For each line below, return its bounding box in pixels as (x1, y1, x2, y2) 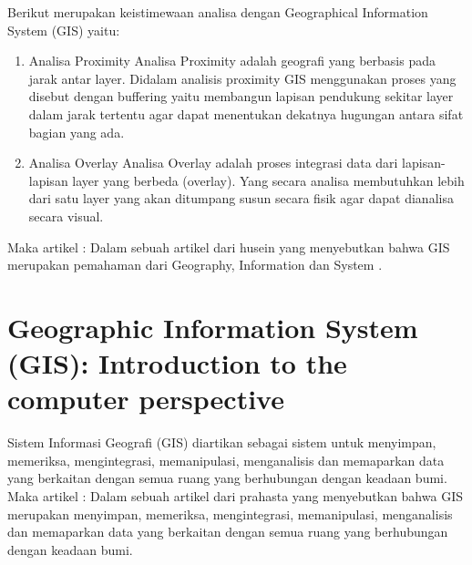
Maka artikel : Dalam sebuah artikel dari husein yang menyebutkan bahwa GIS (7, 237, 450, 256)
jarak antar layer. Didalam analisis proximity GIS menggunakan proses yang (28, 68, 457, 87)
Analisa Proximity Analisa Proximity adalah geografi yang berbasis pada (28, 51, 436, 70)
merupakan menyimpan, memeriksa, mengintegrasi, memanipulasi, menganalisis (7, 504, 453, 523)
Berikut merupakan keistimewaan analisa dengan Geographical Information (7, 3, 428, 21)
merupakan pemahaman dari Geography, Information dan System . (7, 255, 383, 274)
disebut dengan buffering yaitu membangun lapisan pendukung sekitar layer (28, 87, 454, 106)
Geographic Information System (7, 308, 418, 345)
